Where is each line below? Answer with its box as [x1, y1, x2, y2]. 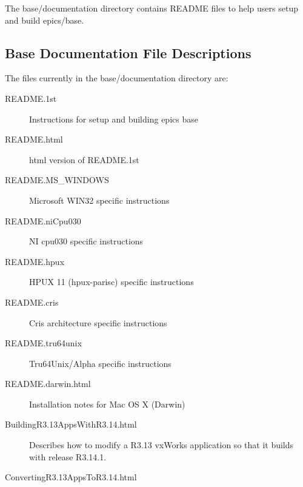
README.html [5, 133, 63, 146]
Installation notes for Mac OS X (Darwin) [29, 397, 185, 410]
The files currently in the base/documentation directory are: [5, 72, 228, 84]
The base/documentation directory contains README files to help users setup [5, 2, 298, 14]
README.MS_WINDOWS [5, 173, 109, 186]
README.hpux [5, 255, 65, 267]
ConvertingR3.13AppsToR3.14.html [5, 471, 137, 483]
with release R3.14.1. [29, 450, 107, 463]
